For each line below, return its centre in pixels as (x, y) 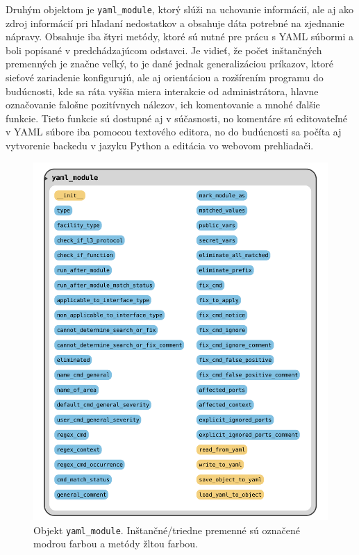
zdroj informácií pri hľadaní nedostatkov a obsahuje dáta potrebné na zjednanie (175, 23)
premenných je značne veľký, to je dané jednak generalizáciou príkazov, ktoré (169, 64)
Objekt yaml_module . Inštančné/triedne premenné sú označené (167, 530)
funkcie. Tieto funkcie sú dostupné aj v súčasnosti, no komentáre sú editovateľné (177, 118)
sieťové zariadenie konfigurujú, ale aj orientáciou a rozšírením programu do (165, 77)
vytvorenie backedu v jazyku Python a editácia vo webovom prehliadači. (160, 145)
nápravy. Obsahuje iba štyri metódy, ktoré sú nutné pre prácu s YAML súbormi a (179, 36)
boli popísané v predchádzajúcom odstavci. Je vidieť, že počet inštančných (164, 50)
